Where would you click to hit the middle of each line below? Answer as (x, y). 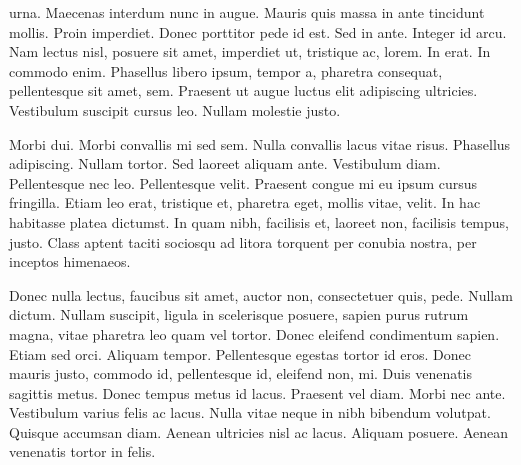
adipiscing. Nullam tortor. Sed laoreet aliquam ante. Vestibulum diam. (225, 163)
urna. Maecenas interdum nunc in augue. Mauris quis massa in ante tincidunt (247, 12)
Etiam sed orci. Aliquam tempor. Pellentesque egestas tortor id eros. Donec (240, 353)
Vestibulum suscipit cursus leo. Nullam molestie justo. (175, 109)
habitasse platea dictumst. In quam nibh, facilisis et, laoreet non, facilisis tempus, (259, 221)
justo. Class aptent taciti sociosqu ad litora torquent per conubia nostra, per (243, 241)
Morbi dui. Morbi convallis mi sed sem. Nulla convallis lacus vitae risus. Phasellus (260, 143)
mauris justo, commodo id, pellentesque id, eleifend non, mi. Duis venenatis (241, 373)
